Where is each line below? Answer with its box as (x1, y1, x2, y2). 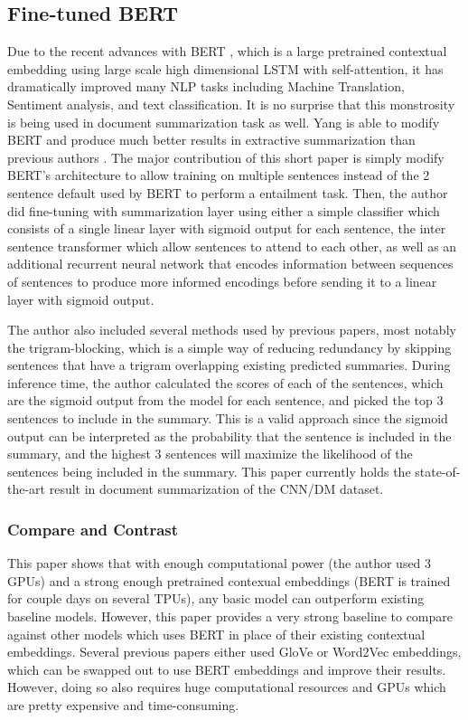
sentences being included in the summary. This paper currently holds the (7, 461, 411, 480)
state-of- (415, 461, 461, 480)
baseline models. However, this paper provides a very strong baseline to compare (7, 607, 453, 626)
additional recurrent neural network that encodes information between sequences (7, 254, 454, 273)
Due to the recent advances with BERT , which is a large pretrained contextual (7, 42, 447, 61)
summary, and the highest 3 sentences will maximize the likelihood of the (7, 444, 413, 463)
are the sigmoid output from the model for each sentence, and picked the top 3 (7, 391, 444, 410)
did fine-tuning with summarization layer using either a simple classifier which (7, 201, 440, 220)
